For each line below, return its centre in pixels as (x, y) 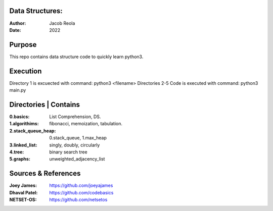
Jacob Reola (62, 23)
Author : (18, 23)
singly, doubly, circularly (75, 145)
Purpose (23, 45)
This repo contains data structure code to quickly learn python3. (76, 57)
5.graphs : (20, 159)
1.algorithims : (24, 124)
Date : (15, 30)
